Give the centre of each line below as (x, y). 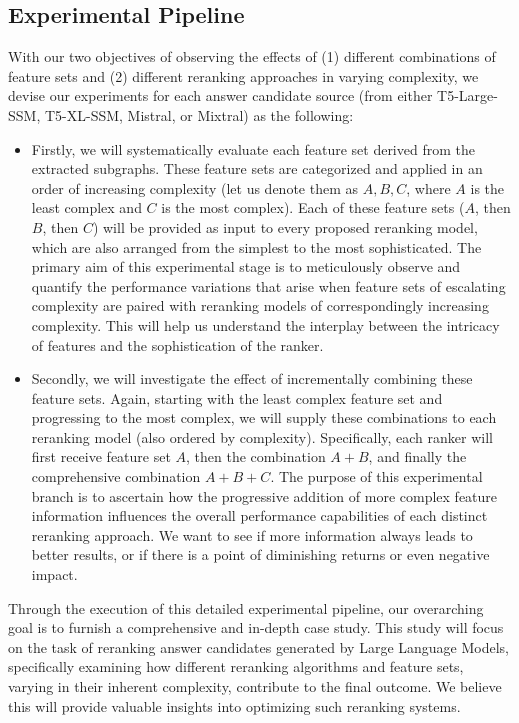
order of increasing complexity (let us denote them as (195, 187)
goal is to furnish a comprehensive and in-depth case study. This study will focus (256, 627)
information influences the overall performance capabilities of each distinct (259, 515)
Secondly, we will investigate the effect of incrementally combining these (252, 378)
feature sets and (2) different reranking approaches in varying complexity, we (243, 75)
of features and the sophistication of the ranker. (177, 344)
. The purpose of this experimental (376, 476)
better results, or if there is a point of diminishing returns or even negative (260, 554)
